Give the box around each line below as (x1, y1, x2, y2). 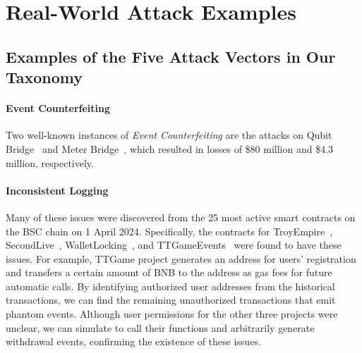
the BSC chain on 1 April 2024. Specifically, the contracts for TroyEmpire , (6, 223, 333, 238)
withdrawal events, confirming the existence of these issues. (6, 334, 261, 349)
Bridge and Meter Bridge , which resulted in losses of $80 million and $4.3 (6, 141, 334, 156)
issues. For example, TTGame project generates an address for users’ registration (6, 251, 356, 266)
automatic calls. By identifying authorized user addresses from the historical (6, 278, 335, 293)
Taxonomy (6, 66, 83, 88)
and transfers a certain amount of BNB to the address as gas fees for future (6, 265, 332, 280)
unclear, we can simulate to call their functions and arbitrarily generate (6, 320, 315, 335)
